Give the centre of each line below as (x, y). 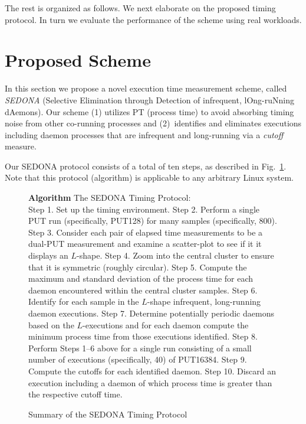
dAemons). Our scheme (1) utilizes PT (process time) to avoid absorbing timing (149, 111)
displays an (48, 255)
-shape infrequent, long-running (204, 301)
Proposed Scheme (78, 60)
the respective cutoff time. (75, 394)
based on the (51, 324)
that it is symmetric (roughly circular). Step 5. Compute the (138, 267)
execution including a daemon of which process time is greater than (150, 382)
